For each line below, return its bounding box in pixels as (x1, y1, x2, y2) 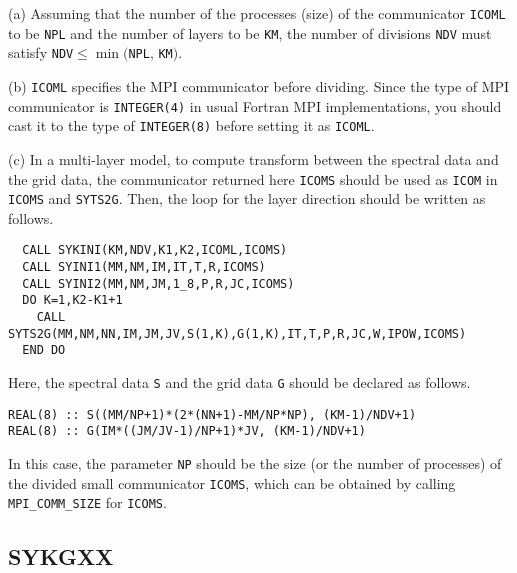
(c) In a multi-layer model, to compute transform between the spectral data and (8, 148, 499, 169)
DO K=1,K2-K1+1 (22, 293, 123, 308)
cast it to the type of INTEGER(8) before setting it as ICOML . (8, 115, 375, 136)
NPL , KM (128, 42, 173, 63)
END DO (22, 343, 66, 358)
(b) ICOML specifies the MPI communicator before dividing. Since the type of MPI (8, 75, 510, 96)
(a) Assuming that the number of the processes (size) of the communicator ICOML (8, 3, 506, 23)
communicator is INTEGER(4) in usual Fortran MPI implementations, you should (8, 95, 502, 116)
